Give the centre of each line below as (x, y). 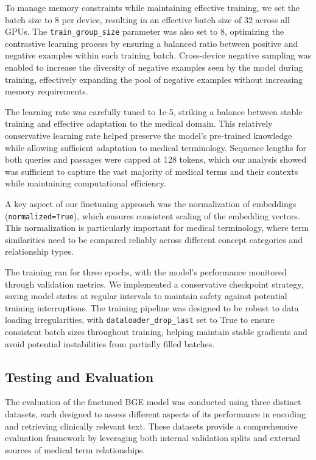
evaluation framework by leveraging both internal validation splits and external (153, 438)
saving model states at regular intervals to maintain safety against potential (146, 296)
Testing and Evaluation (79, 376)
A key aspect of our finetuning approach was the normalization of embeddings (151, 203)
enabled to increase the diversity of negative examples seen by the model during (154, 67)
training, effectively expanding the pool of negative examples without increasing (154, 79)
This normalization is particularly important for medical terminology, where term (157, 228)
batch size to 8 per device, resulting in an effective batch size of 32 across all (147, 19)
